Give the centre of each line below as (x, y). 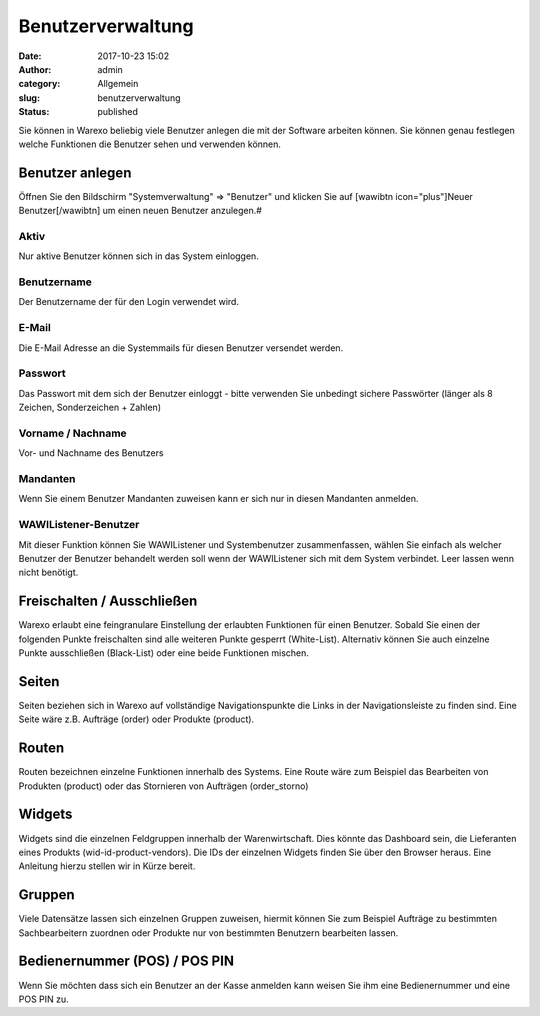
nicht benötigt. (48, 572)
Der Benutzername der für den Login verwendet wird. (129, 302)
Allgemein (118, 84)
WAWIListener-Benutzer (79, 525)
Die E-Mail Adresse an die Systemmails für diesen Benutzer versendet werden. (181, 347)
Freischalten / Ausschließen (108, 601)
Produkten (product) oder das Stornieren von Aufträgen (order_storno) (163, 786)
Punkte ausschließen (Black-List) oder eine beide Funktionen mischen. (164, 653)
